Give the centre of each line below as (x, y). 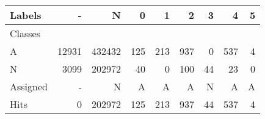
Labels (26, 15)
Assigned (29, 86)
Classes (25, 33)
